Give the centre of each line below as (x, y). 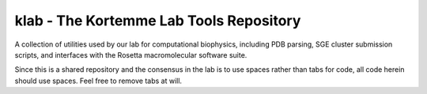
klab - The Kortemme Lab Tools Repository (158, 21)
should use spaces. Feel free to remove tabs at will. (98, 81)
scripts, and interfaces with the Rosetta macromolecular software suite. (131, 55)
